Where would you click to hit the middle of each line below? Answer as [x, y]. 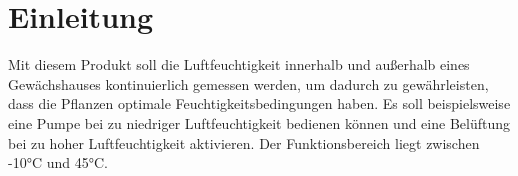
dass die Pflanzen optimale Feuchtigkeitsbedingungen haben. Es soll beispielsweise [259, 103]
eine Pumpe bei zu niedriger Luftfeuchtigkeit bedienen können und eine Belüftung [259, 122]
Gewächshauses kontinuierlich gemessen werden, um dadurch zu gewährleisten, [248, 83]
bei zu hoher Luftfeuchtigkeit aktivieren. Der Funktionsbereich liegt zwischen [244, 142]
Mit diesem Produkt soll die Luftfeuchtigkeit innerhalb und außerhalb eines [239, 64]
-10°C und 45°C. [58, 162]
